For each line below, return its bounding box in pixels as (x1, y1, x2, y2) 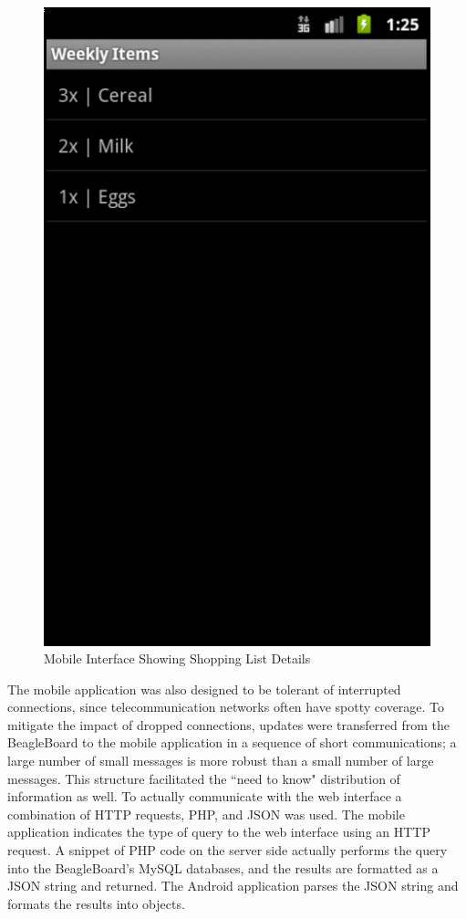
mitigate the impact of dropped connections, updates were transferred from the (7, 715, 450, 734)
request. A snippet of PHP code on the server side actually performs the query (7, 841, 448, 860)
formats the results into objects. (7, 893, 185, 913)
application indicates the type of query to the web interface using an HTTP (7, 822, 430, 841)
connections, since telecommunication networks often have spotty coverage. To (7, 697, 445, 716)
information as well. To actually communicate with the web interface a (7, 787, 402, 806)
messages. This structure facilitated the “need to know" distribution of (7, 768, 400, 788)
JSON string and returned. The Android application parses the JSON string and (7, 876, 459, 895)
